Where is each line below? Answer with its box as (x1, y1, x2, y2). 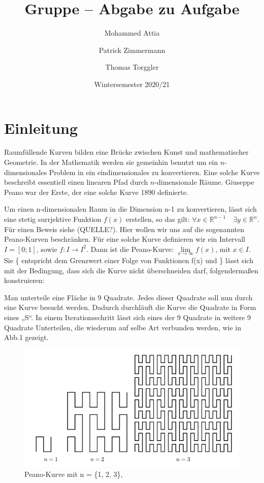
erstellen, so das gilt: (126, 214, 190, 224)
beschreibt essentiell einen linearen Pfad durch (4, 177, 148, 187)
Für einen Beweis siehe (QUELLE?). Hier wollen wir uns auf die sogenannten (4, 223, 245, 234)
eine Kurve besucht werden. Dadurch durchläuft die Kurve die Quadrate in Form (4, 302, 256, 312)
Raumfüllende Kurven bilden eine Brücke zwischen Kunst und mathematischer (4, 147, 249, 157)
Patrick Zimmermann (98, 44, 166, 55)
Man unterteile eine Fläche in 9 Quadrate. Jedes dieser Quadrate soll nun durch (4, 292, 253, 302)
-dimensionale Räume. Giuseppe (154, 177, 254, 187)
